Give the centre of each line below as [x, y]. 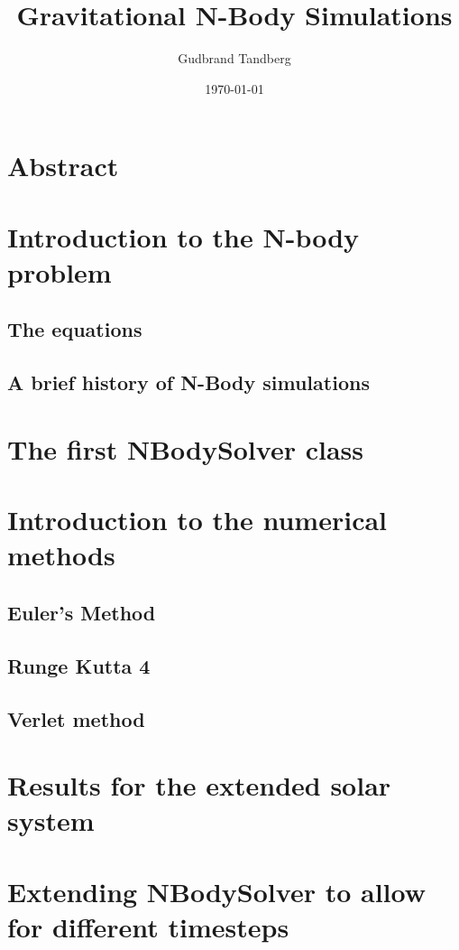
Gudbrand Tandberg [234, 58]
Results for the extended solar [199, 785]
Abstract [63, 166]
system [51, 820]
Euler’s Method [82, 612]
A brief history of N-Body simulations [188, 382]
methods [61, 555]
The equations [75, 329]
